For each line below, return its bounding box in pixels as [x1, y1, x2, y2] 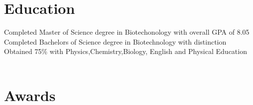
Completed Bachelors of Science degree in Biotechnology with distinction [4, 36, 227, 47]
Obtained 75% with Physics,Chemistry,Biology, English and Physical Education [4, 46, 247, 56]
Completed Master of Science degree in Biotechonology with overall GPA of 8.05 [4, 27, 250, 37]
